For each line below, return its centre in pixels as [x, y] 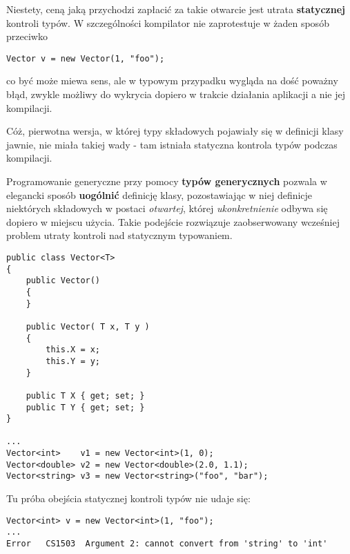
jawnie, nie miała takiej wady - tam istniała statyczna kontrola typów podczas [172, 144]
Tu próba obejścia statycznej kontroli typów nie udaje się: [128, 498]
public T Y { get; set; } [85, 407]
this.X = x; [73, 350]
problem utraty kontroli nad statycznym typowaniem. [119, 235]
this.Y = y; [73, 361]
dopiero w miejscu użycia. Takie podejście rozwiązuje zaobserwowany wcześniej [173, 221]
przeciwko [27, 36]
